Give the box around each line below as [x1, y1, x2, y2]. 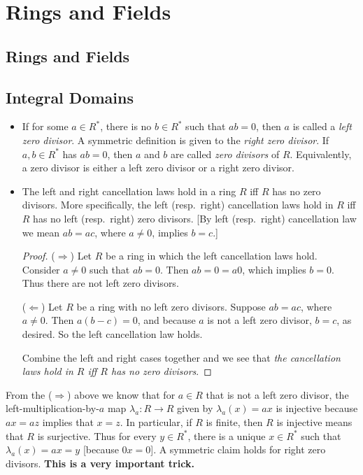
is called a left [292, 119, 353, 134]
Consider [22, 262, 60, 276]
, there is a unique [187, 428, 266, 443]
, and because [137, 313, 196, 327]
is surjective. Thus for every [37, 428, 157, 443]
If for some [22, 119, 69, 134]
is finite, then [206, 415, 263, 430]
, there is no [100, 119, 152, 134]
